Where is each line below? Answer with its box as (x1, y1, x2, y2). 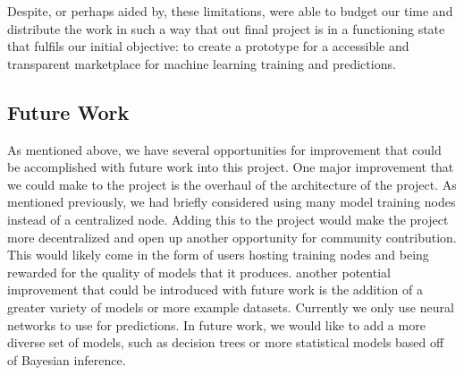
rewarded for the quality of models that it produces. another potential (7, 262, 391, 281)
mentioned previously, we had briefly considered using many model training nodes (7, 192, 456, 211)
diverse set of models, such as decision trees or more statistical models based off (7, 333, 444, 352)
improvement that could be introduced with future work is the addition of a (7, 280, 423, 299)
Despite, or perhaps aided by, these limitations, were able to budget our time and (7, 2, 453, 20)
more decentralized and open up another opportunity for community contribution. (7, 227, 457, 246)
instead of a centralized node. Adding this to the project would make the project (7, 209, 449, 228)
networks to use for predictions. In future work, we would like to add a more (7, 315, 426, 334)
